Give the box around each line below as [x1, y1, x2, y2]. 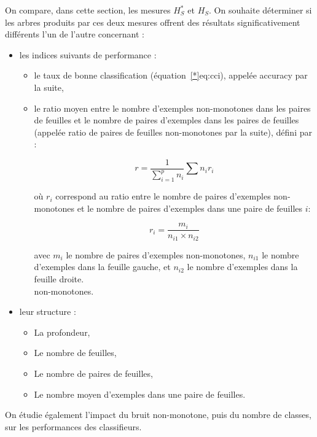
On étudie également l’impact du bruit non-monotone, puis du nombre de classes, [5, 408, 311, 421]
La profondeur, [34, 325, 90, 338]
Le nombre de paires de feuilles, [34, 367, 153, 379]
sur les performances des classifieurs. [5, 420, 142, 433]
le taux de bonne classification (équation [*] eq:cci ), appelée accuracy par [34, 69, 308, 82]
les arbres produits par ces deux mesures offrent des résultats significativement [5, 15, 300, 28]
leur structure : [19, 305, 76, 318]
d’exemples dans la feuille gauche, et [34, 260, 171, 273]
